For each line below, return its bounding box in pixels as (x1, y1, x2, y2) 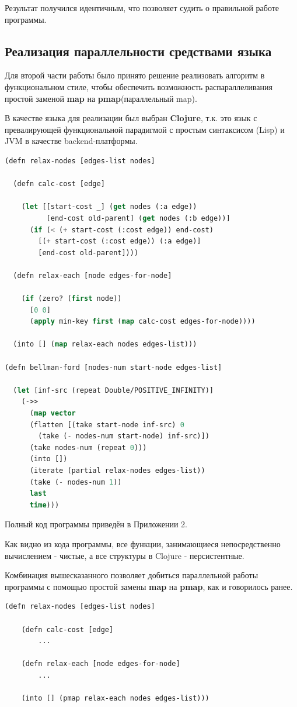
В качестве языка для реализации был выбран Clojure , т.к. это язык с (5, 112, 257, 124)
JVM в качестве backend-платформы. (5, 135, 138, 147)
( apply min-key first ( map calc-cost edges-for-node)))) (29, 317, 256, 326)
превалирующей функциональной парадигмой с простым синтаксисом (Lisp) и (5, 123, 285, 135)
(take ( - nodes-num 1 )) (29, 478, 122, 486)
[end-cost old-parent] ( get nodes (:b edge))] (46, 214, 230, 222)
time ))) (29, 500, 60, 509)
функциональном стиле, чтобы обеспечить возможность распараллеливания (5, 80, 272, 92)
